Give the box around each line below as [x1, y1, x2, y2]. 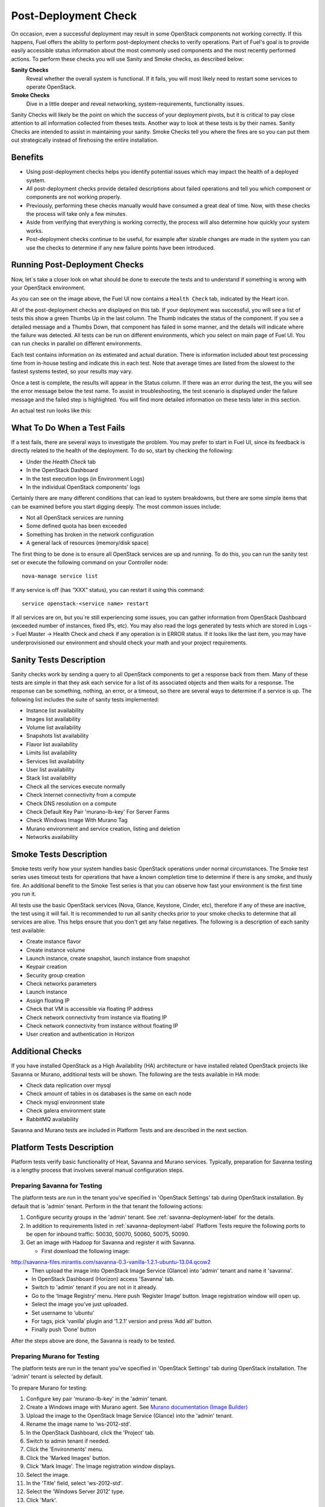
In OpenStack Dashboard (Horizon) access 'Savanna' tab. [31, 1276, 175, 1282]
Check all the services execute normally [26, 782, 126, 790]
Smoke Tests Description [11, 849, 108, 859]
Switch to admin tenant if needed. [26, 1438, 110, 1444]
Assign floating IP [26, 996, 70, 1004]
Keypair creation [26, 963, 67, 971]
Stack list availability [26, 775, 77, 782]
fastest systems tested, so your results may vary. [11, 368, 133, 375]
